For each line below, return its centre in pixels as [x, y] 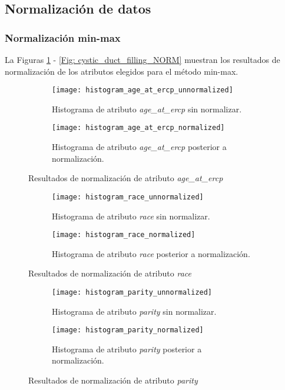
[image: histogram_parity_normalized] [128, 330]
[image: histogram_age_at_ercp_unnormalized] [142, 90]
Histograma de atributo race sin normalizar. [131, 216]
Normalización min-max [63, 37]
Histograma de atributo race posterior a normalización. [151, 253]
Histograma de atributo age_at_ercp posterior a [139, 147]
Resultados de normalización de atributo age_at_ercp [126, 178]
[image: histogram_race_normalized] [124, 235]
